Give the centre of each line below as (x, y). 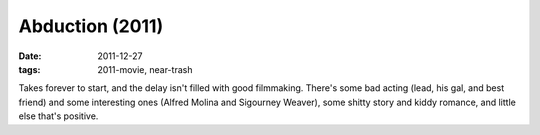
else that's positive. (58, 116)
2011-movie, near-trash (145, 69)
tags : (29, 69)
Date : (30, 56)
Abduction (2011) (91, 26)
